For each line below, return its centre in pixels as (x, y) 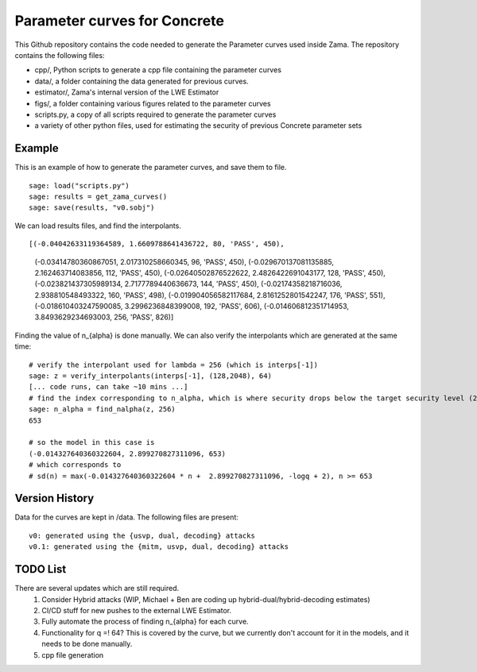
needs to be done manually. (87, 644)
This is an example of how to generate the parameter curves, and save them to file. (151, 168)
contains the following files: (60, 55)
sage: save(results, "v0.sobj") (92, 208)
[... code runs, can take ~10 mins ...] (109, 387)
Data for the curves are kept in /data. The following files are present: (126, 517)
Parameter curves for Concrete (119, 21)
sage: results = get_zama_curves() (98, 196)
